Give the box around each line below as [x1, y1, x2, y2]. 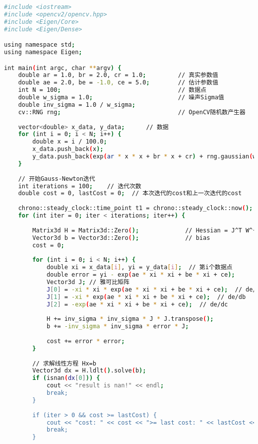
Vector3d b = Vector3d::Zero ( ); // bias [32, 234, 210, 241]
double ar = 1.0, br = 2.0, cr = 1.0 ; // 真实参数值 [18, 72, 218, 79]
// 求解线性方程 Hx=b [32, 360, 96, 367]
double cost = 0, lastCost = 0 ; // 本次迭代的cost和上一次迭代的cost [18, 190, 242, 197]
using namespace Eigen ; [4, 49, 82, 56]
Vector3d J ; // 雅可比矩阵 [46, 278, 129, 286]
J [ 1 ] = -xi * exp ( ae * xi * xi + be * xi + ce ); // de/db [46, 293, 246, 300]
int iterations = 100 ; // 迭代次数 [18, 182, 141, 190]
